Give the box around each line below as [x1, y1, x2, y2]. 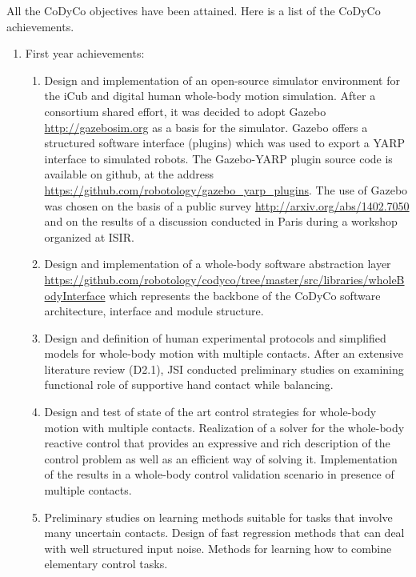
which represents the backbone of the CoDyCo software [109, 286, 381, 303]
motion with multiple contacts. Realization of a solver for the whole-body [44, 419, 405, 435]
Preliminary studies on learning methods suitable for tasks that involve [44, 508, 393, 525]
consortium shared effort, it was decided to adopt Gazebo [44, 102, 326, 119]
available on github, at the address [44, 166, 214, 182]
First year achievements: [25, 45, 145, 62]
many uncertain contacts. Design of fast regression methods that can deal [44, 524, 405, 541]
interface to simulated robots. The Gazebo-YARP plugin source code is [44, 150, 393, 166]
